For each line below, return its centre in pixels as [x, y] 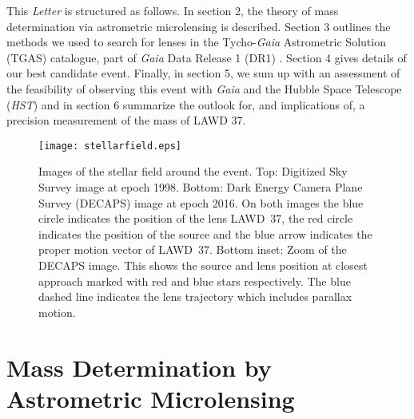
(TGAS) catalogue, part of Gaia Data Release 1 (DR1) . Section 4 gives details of [207, 57]
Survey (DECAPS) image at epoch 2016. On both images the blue [201, 202]
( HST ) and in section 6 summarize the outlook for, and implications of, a [186, 104]
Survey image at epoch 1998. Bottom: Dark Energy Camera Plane [201, 187]
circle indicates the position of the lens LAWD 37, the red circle [196, 218]
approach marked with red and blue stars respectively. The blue [195, 281]
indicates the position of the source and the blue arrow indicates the [205, 233]
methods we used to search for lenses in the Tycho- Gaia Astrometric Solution [196, 42]
